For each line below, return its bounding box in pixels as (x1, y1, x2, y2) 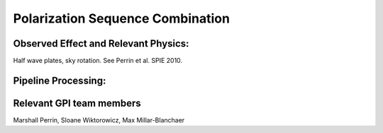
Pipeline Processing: (13, 74, 106, 86)
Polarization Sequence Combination (13, 11, 231, 26)
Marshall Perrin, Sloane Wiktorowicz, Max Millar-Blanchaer (13, 115, 185, 124)
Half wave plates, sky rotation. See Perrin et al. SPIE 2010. (13, 57, 183, 65)
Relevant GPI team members (13, 97, 141, 109)
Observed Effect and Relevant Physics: (13, 37, 189, 50)
